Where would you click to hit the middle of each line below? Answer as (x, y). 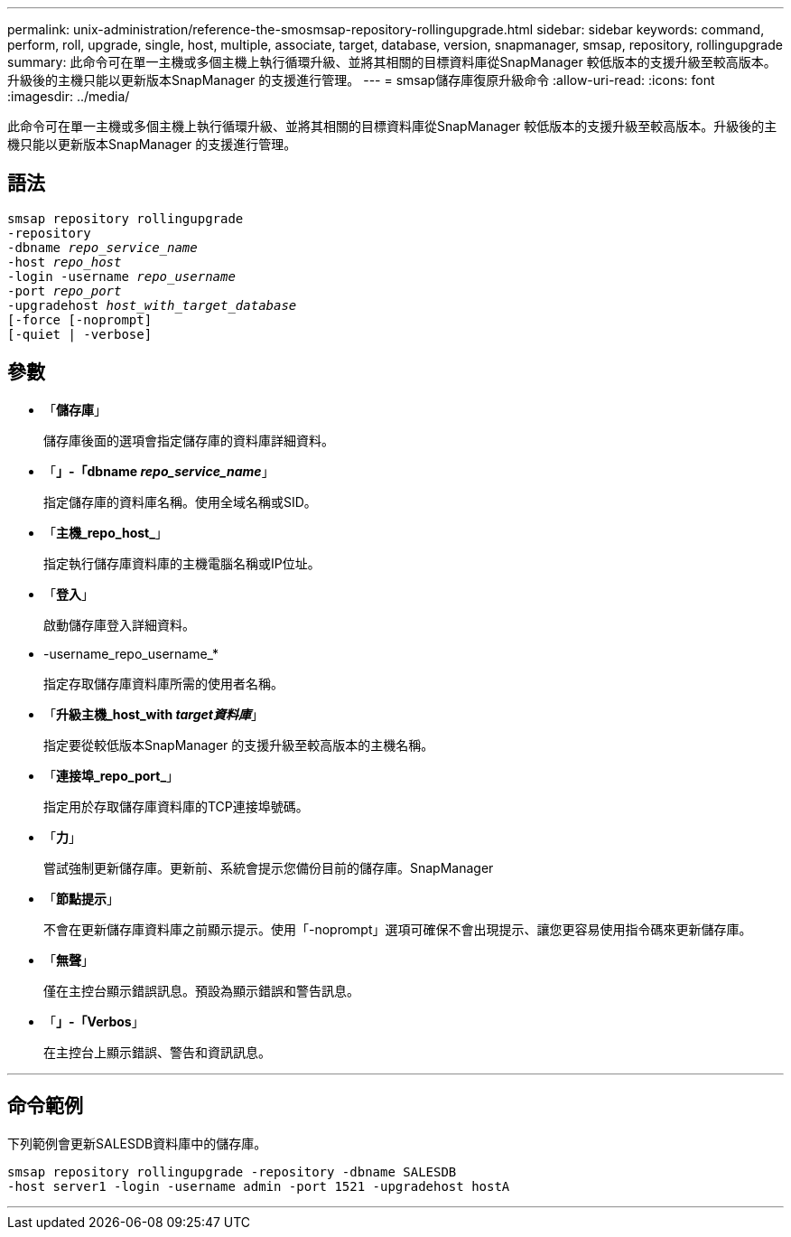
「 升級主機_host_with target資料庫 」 (154, 714)
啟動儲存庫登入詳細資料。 (119, 624)
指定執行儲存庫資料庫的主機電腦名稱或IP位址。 (182, 563)
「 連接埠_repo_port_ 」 (112, 775)
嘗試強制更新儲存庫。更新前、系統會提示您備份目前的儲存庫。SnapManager (269, 867)
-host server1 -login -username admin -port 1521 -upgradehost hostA (259, 1186)
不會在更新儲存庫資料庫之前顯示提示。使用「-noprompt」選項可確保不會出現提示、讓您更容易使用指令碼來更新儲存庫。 (398, 929)
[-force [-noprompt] (80, 319)
